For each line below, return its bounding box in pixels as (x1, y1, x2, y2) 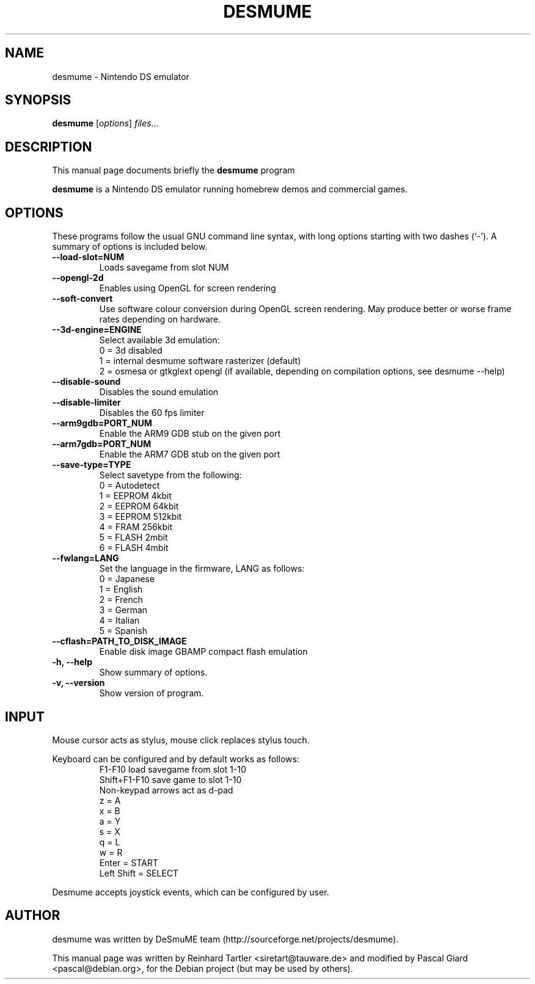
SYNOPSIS (5, 92, 71, 108)
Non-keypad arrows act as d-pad (99, 784, 233, 795)
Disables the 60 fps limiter (99, 407, 205, 418)
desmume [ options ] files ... (52, 118, 159, 129)
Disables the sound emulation (99, 387, 219, 398)
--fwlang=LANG (52, 553, 119, 564)
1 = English (99, 584, 143, 595)
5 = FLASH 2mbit (99, 532, 168, 543)
